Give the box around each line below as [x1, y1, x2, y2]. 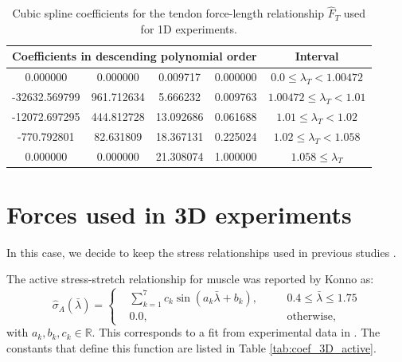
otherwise [287, 310, 334, 322]
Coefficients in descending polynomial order [12, 48, 257, 64]
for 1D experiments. [140, 20, 237, 37]
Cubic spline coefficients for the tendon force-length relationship [12, 5, 324, 21]
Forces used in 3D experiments [6, 197, 352, 230]
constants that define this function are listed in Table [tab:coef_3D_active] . [6, 339, 377, 356]
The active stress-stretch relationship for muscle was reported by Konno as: [6, 271, 374, 287]
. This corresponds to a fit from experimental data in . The [92, 324, 381, 341]
